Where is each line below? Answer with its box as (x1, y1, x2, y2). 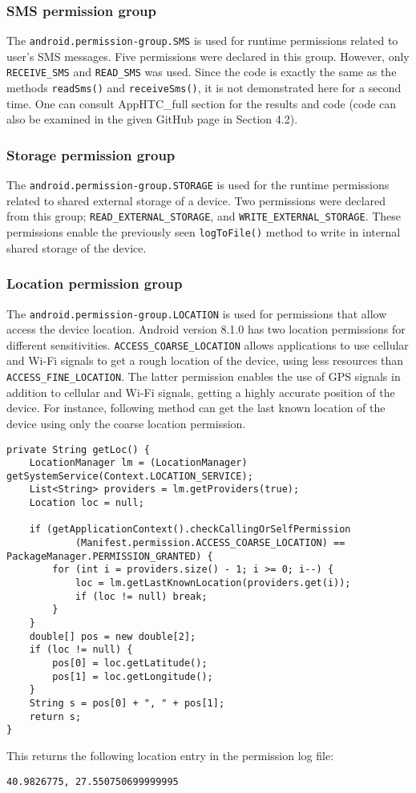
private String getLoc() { (6, 443, 150, 455)
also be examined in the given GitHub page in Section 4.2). (6, 111, 298, 127)
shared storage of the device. (6, 239, 147, 256)
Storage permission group (6, 144, 176, 164)
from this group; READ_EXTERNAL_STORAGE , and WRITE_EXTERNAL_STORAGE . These (6, 208, 402, 225)
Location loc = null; (29, 497, 144, 509)
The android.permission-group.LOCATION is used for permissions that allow (6, 305, 387, 322)
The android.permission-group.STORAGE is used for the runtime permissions (6, 176, 390, 193)
